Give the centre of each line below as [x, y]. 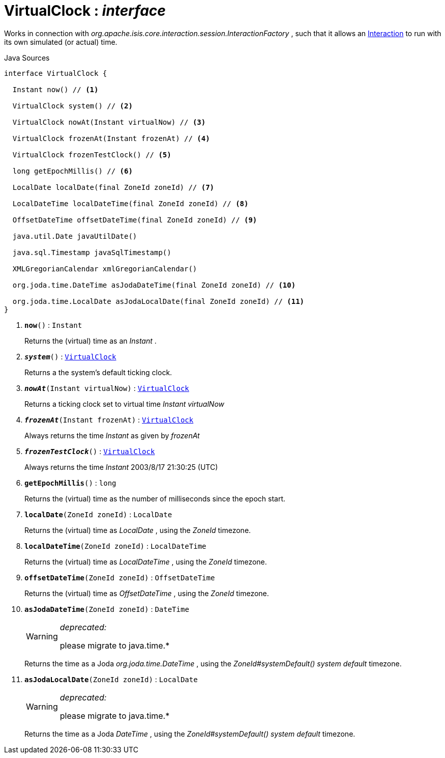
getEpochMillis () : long [70, 483]
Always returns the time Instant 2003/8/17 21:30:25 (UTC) [121, 467]
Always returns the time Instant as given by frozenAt [112, 435]
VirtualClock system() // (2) [72, 106]
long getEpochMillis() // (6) [72, 171]
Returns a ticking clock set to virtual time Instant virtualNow [124, 404]
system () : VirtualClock [70, 356]
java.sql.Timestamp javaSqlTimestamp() [92, 252]
